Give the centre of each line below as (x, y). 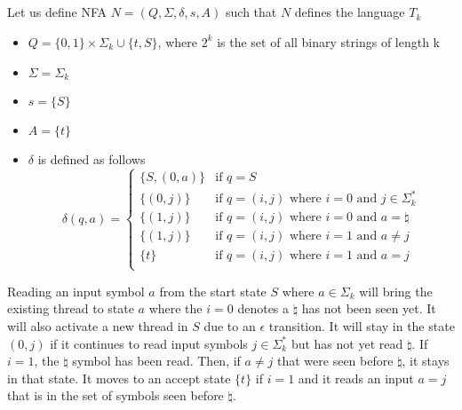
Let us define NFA (57, 12)
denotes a (263, 308)
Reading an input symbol (76, 291)
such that (251, 12)
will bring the (396, 291)
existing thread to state (71, 308)
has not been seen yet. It (369, 308)
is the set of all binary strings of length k (329, 41)
